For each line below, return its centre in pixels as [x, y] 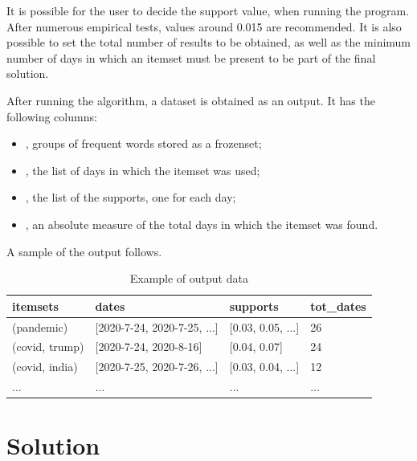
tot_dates [338, 306]
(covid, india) [45, 367]
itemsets [35, 306]
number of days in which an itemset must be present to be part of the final [191, 57]
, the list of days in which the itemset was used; [143, 170]
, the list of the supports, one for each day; [131, 197]
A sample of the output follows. [84, 251]
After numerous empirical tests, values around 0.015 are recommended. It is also [204, 26]
